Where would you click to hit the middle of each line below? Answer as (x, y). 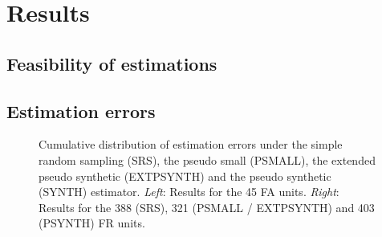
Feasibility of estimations (112, 63)
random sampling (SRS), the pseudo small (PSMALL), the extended (207, 159)
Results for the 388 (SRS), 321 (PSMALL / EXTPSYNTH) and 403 (207, 207)
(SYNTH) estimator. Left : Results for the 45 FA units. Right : (189, 192)
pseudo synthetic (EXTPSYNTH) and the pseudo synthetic (185, 176)
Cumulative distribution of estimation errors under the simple (191, 144)
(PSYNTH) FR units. (92, 223)
